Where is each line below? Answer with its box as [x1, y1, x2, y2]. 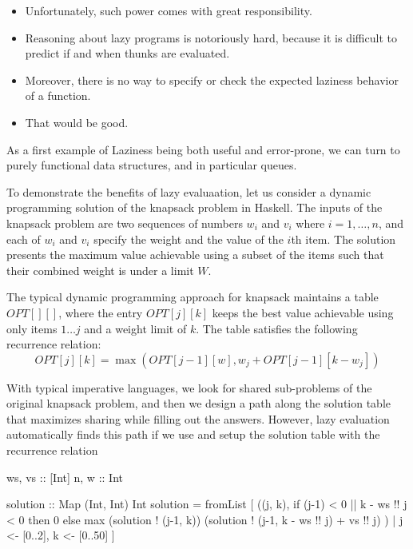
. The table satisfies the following [196, 320, 358, 336]
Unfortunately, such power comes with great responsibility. [25, 2, 312, 18]
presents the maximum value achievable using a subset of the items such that [6, 246, 384, 263]
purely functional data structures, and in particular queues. [6, 157, 297, 173]
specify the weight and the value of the [93, 230, 284, 247]
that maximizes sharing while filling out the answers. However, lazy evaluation [6, 410, 390, 427]
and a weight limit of [84, 320, 187, 336]
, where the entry [58, 304, 143, 320]
